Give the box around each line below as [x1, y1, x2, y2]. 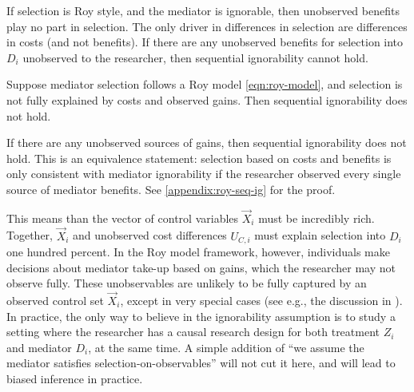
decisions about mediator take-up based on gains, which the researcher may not [6, 259, 396, 275]
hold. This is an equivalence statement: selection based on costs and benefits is [6, 149, 392, 166]
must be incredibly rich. [258, 209, 375, 226]
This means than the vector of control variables [6, 209, 239, 226]
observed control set [6, 292, 104, 309]
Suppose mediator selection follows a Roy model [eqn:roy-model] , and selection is [6, 76, 403, 93]
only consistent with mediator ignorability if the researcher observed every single [6, 165, 401, 182]
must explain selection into [254, 227, 386, 244]
